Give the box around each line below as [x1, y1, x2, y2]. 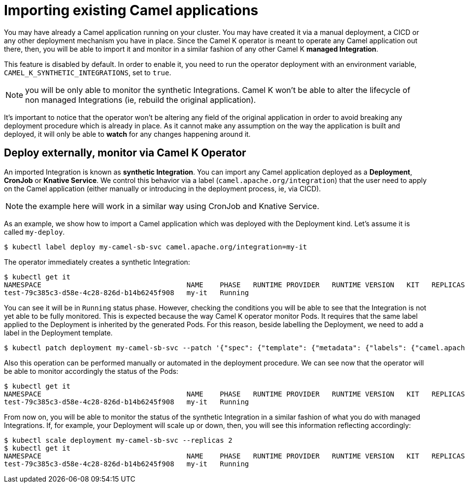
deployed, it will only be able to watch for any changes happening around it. [4, 129, 251, 138]
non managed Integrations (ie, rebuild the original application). [25, 94, 256, 105]
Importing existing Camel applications [4, 2, 259, 19]
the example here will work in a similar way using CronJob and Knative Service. [25, 201, 319, 211]
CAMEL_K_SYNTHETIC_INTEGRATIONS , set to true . [4, 68, 171, 77]
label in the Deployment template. [4, 328, 113, 337]
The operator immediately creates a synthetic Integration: [4, 257, 190, 266]
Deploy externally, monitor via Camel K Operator [4, 147, 246, 159]
